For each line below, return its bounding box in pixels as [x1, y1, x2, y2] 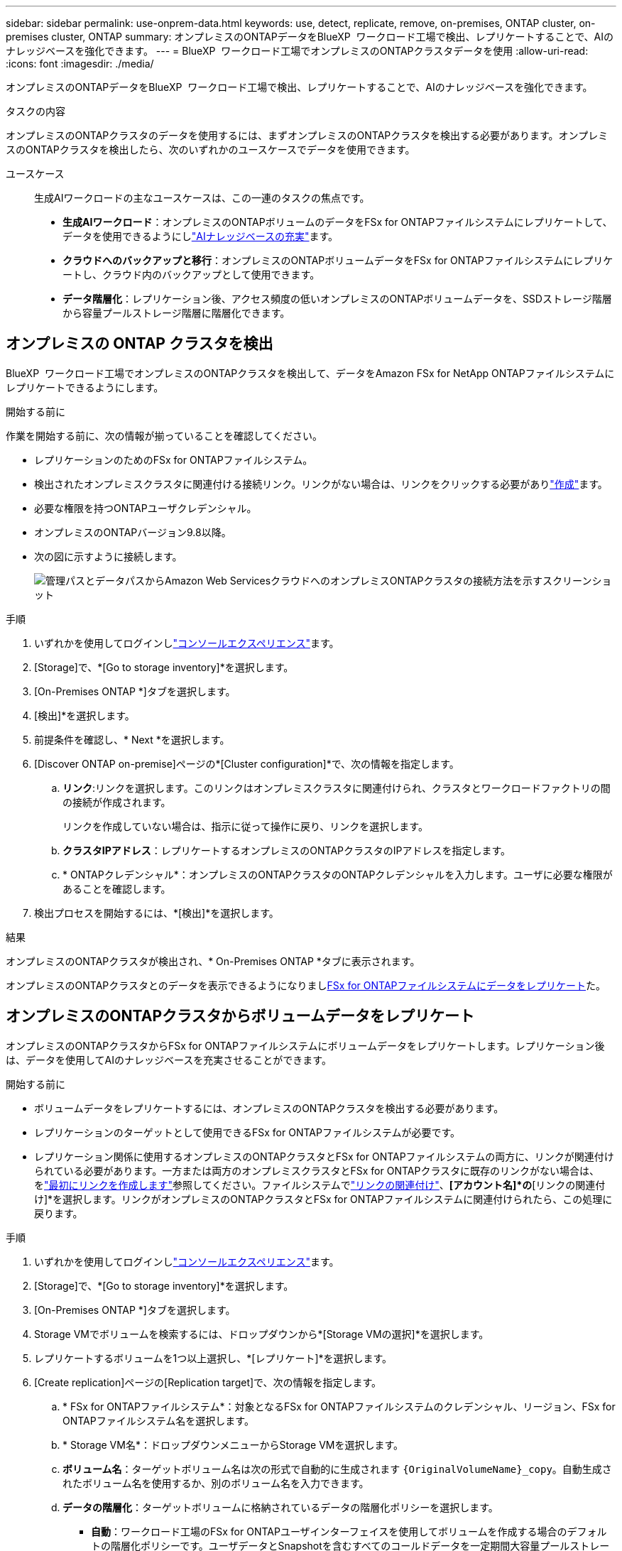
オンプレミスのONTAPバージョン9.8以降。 [34, 526, 231, 538]
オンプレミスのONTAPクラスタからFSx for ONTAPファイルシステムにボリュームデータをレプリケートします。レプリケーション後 [6, 1039, 605, 1052]
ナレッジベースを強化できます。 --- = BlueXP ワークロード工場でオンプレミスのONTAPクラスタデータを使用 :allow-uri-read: [6, 45, 589, 57]
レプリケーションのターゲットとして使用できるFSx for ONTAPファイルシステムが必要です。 [34, 1126, 461, 1138]
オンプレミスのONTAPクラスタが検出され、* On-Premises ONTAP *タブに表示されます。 [6, 954, 420, 967]
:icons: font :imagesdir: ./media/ [6, 58, 154, 70]
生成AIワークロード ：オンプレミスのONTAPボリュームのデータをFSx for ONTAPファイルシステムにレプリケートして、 [62, 216, 613, 228]
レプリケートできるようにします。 [6, 381, 164, 393]
